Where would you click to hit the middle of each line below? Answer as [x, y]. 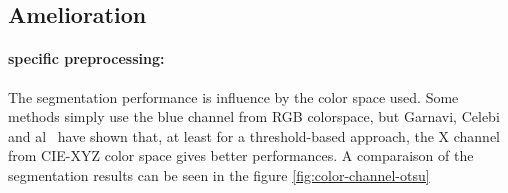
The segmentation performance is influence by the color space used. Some [233, 96]
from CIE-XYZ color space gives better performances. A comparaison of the [241, 155]
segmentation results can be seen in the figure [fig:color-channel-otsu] [219, 174]
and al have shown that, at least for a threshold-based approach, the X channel [254, 135]
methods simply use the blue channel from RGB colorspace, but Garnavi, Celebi [254, 116]
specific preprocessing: [86, 58]
